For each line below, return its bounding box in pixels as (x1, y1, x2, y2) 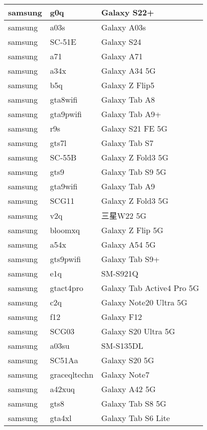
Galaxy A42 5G (101, 383, 156, 395)
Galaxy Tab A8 (101, 94, 155, 105)
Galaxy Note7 (101, 369, 150, 380)
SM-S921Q (101, 268, 138, 279)
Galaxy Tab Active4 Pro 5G (101, 282, 200, 293)
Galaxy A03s (101, 21, 146, 33)
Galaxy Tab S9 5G (101, 166, 167, 177)
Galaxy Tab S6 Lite (101, 412, 170, 424)
